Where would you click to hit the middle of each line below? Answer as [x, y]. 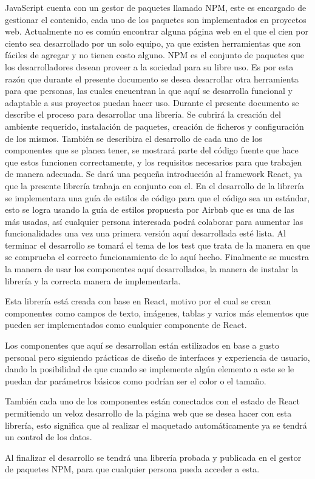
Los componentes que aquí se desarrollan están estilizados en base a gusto [142, 345]
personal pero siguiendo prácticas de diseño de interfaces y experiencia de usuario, [157, 357]
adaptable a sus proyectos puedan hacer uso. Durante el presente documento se [152, 102]
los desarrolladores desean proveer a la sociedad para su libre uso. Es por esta [149, 66]
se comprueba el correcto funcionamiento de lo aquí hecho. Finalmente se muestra [157, 257]
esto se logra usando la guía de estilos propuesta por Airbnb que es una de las [150, 209]
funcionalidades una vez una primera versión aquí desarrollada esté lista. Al [145, 233]
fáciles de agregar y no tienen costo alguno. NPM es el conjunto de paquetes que [154, 55]
